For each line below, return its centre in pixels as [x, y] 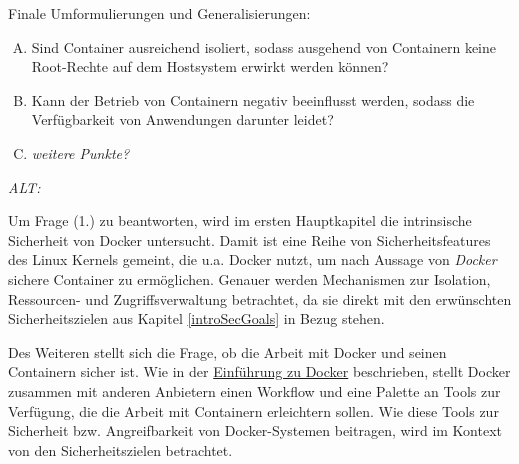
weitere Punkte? [80, 152]
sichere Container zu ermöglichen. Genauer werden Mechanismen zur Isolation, [249, 278]
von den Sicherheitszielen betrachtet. [120, 449]
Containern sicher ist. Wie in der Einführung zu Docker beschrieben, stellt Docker [259, 371]
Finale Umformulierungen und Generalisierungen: [159, 13]
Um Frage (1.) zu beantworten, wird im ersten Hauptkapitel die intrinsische [240, 220]
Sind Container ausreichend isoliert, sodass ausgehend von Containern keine [263, 46]
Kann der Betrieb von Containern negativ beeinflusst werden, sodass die [253, 99]
